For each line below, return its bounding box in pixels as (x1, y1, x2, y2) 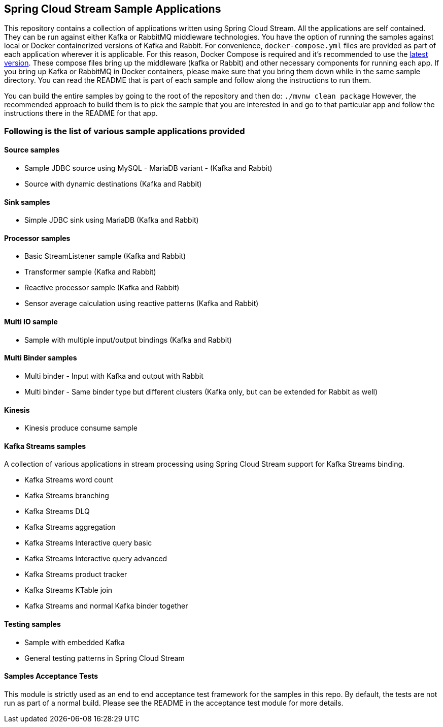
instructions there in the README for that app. (4, 109, 158, 118)
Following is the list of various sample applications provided (4, 126, 245, 136)
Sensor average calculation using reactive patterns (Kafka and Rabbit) (24, 299, 259, 308)
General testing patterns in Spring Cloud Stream (24, 653, 185, 662)
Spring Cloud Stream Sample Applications (4, 3, 221, 15)
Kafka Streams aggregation (24, 523, 116, 532)
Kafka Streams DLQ (24, 507, 90, 516)
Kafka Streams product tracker (24, 570, 127, 579)
